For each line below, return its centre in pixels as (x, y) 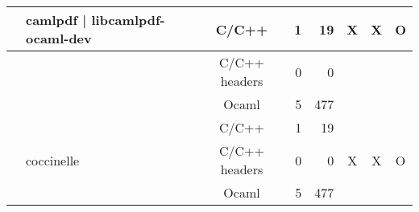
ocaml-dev (59, 38)
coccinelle (53, 160)
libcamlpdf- (128, 20)
